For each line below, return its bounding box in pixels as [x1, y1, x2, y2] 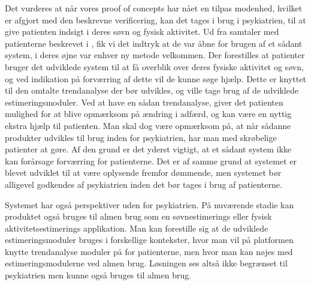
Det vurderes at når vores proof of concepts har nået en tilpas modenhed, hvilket [5, 2, 303, 14]
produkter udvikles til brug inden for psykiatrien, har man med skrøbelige [5, 131, 277, 143]
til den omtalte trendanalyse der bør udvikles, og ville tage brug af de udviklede [5, 84, 298, 97]
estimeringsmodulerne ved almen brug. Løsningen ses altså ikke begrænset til [5, 257, 288, 269]
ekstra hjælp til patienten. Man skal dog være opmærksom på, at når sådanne [5, 119, 291, 131]
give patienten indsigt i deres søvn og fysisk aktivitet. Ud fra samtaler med [5, 25, 279, 38]
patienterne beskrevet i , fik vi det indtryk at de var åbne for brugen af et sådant [5, 37, 303, 49]
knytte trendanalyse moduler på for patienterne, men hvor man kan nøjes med [5, 245, 293, 257]
